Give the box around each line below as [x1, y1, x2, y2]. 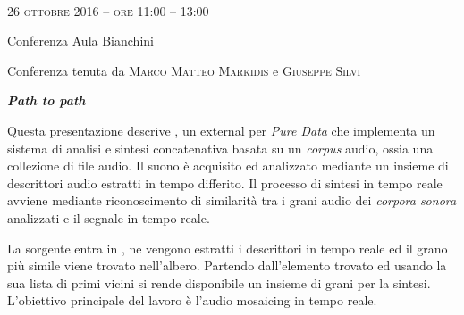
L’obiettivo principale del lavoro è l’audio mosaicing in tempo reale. [7, 291, 377, 310]
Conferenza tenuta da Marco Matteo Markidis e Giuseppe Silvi [7, 61, 361, 79]
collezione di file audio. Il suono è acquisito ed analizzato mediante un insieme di [7, 156, 449, 175]
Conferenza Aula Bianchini [7, 31, 154, 50]
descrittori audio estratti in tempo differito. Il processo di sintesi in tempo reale [7, 173, 443, 192]
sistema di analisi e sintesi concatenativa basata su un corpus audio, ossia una [7, 138, 434, 157]
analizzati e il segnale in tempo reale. [7, 208, 210, 227]
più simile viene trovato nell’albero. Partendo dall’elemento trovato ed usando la [7, 256, 447, 275]
